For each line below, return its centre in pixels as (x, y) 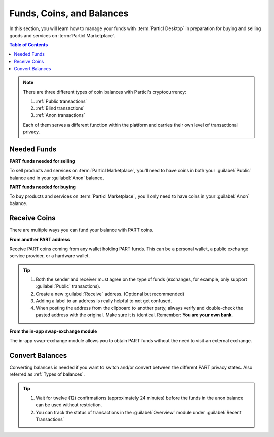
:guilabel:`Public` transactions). (68, 286)
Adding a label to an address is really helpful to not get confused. (104, 301)
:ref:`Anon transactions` (61, 115)
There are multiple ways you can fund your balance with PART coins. (81, 230)
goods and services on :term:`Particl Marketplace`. (62, 35)
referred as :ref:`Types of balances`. (47, 374)
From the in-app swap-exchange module (53, 331)
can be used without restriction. (69, 405)
